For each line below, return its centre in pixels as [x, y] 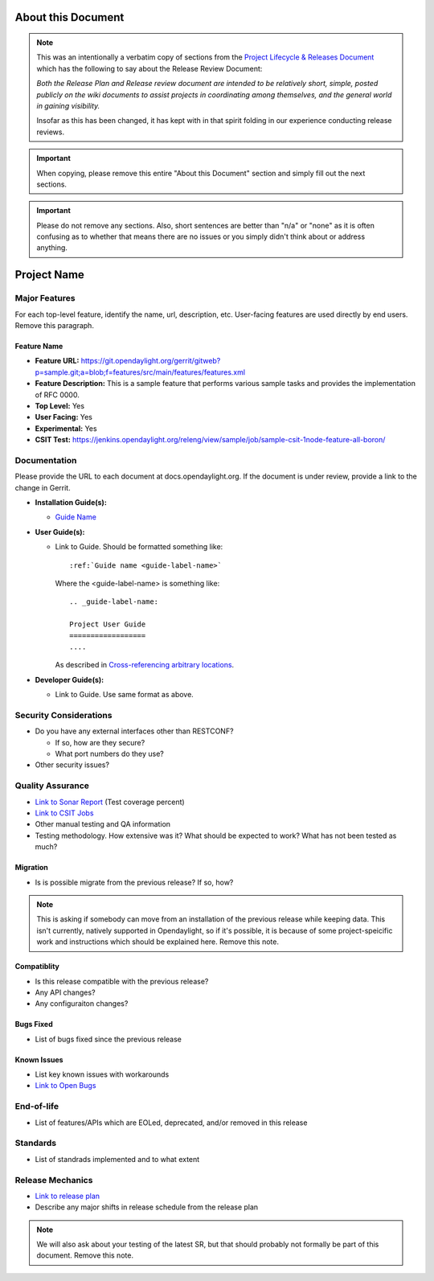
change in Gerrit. [43, 487]
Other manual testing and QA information [103, 824]
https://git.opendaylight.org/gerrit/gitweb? [151, 361]
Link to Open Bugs [66, 1086]
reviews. [50, 132]
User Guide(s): [60, 532]
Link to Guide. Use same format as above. [125, 695]
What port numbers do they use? [110, 754]
